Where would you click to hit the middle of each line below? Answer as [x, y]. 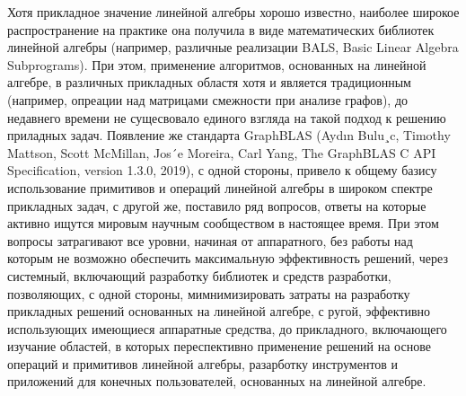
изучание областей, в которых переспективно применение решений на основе [219, 346]
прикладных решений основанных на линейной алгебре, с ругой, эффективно [219, 311]
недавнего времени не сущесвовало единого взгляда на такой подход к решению [227, 117]
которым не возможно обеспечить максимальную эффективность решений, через [228, 258]
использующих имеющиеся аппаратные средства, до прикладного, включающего [227, 328]
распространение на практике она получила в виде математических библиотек [221, 29]
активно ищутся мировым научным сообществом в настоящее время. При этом [223, 223]
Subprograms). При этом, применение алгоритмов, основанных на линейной [217, 64]
